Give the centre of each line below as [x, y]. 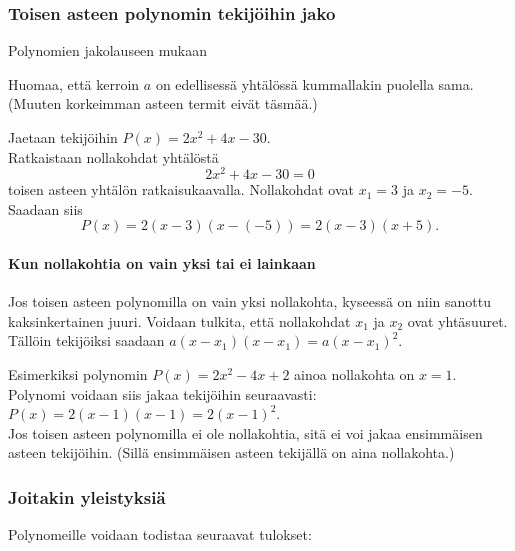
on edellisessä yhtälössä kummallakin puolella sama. [314, 83]
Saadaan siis [45, 208]
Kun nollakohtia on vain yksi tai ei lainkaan [162, 263]
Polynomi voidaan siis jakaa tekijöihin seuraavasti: [162, 393]
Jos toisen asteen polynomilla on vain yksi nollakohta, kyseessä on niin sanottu [250, 301]
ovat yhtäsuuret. [457, 320]
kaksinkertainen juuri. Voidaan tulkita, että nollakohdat [179, 320]
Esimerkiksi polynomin [78, 374]
